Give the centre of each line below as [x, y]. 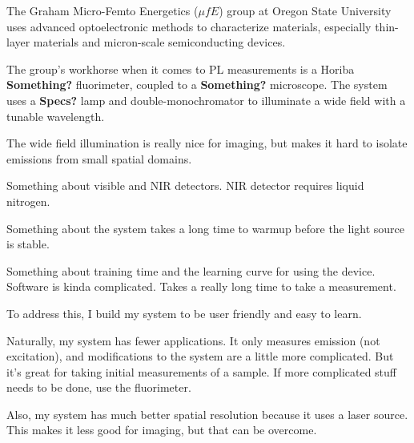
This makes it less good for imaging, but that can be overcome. [162, 430]
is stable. [28, 244]
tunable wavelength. [56, 116]
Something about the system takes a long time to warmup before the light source [205, 228]
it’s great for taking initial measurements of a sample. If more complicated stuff [202, 371]
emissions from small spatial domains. [99, 158]
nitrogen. [28, 201]
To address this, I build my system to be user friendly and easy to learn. [184, 313]
